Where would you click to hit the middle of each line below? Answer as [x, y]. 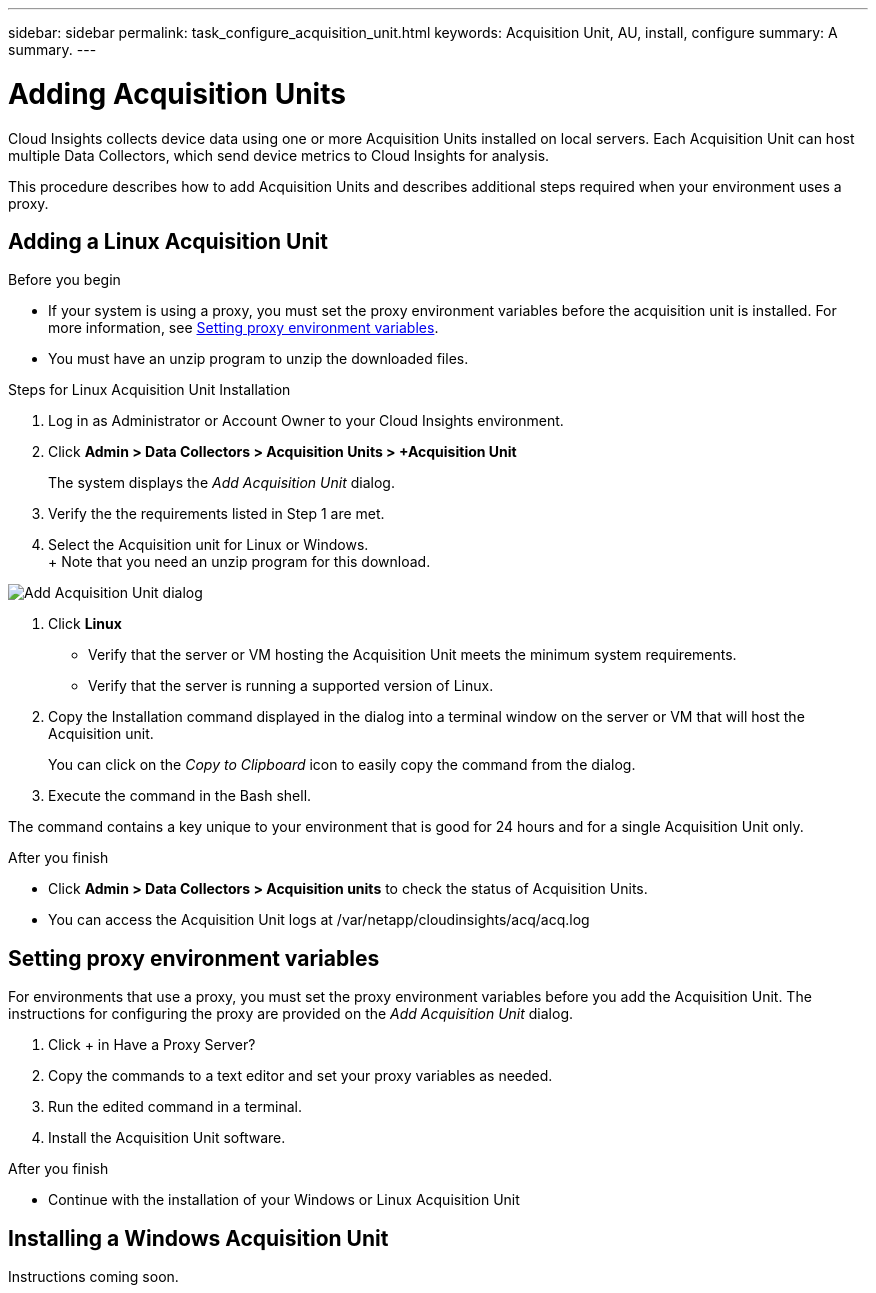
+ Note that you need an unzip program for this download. [239, 562]
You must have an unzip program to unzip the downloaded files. [258, 359]
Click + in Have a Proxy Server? [152, 1045]
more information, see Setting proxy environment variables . [243, 328]
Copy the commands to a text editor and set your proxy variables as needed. [300, 1076]
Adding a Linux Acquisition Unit [168, 241]
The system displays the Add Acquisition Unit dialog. [221, 483]
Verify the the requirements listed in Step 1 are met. [216, 514]
